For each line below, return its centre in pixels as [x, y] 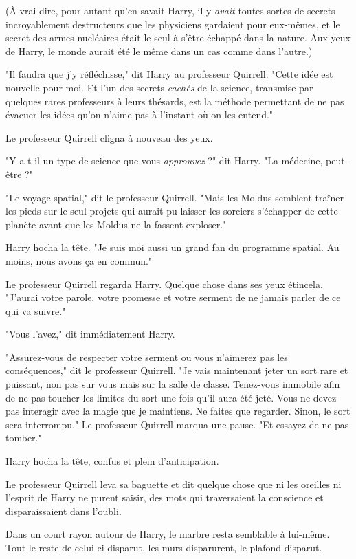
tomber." [24, 438]
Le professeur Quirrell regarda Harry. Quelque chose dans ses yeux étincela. [164, 284]
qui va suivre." [36, 310]
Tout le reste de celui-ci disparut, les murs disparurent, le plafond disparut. [164, 547]
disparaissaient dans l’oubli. [64, 511]
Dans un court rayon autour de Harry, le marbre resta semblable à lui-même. [168, 534]
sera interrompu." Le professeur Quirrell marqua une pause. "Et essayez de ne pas [177, 424]
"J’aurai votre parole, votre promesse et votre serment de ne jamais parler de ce [173, 297]
